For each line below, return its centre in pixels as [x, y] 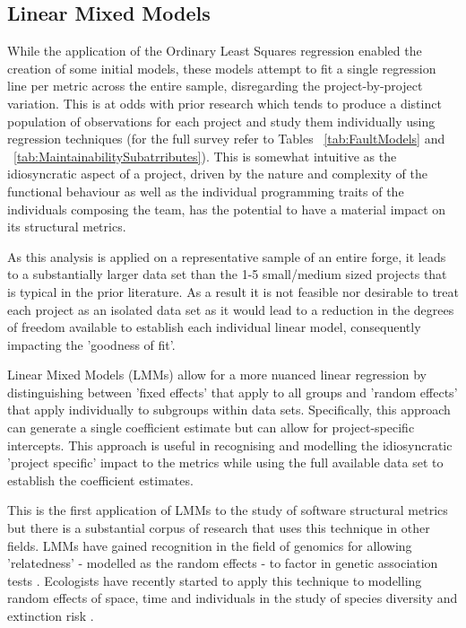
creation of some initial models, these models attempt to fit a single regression [222, 68]
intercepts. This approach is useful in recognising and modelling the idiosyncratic [230, 445]
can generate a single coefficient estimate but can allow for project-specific [211, 427]
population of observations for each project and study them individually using [221, 121]
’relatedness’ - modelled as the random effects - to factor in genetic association [223, 563]
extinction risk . [51, 616]
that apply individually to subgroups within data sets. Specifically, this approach [229, 410]
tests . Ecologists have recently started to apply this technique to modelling [215, 580]
